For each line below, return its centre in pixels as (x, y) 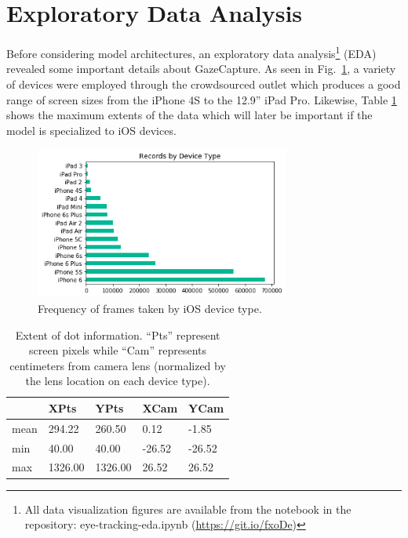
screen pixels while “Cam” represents (118, 350)
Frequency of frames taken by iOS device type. (150, 308)
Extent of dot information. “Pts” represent (118, 334)
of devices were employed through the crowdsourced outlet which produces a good (204, 84)
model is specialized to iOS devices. (91, 130)
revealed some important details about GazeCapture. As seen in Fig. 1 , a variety (201, 69)
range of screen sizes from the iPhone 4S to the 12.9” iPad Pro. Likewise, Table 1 (202, 99)
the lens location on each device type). (118, 381)
